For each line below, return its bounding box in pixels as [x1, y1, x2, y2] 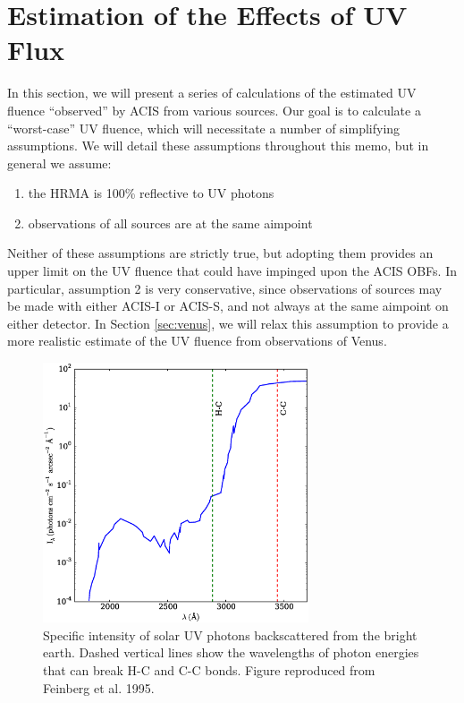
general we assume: [7, 153, 112, 172]
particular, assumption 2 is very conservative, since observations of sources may [7, 279, 443, 297]
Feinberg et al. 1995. [43, 678, 155, 697]
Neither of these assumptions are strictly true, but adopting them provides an [7, 244, 434, 262]
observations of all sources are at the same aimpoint [28, 213, 313, 232]
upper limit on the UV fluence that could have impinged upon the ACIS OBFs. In [7, 261, 457, 280]
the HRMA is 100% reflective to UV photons [28, 184, 274, 202]
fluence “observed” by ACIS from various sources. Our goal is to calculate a [7, 100, 421, 119]
